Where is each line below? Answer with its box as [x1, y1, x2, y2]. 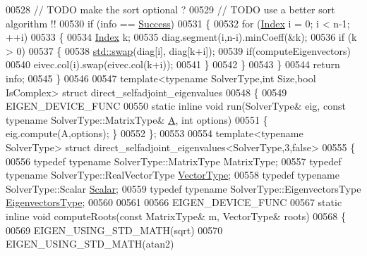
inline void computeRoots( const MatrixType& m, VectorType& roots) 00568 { [6, 208, 347, 223]
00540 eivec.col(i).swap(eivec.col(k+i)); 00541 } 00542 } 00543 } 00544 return [6, 57, 340, 72]
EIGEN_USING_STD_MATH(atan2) [6, 236, 174, 251]
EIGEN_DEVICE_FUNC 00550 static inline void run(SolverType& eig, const [6, 98, 346, 113]
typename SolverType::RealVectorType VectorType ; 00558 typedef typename [6, 167, 339, 182]
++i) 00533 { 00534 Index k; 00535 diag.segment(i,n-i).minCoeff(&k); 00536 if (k [6, 30, 357, 44]
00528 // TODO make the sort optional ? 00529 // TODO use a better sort [6, 2, 335, 16]
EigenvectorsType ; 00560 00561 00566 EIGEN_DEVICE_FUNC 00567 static [6, 195, 342, 210]
